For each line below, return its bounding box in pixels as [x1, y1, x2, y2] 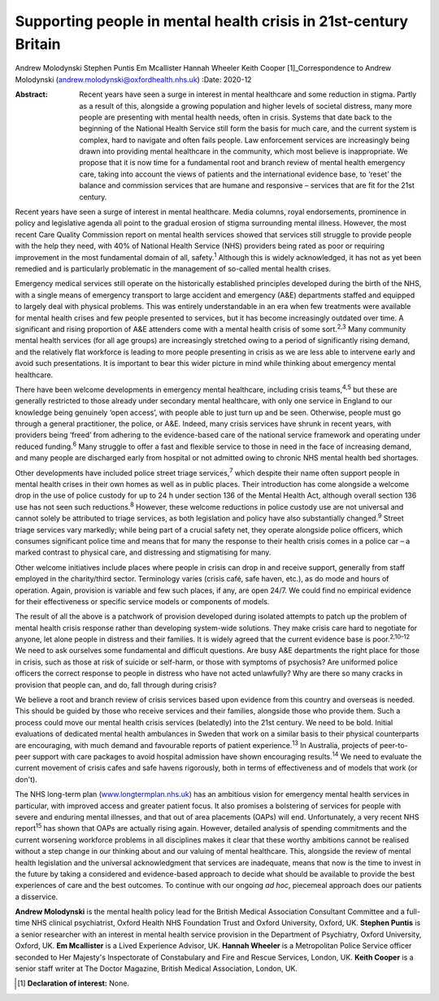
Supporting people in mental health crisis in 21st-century [15, 12, 409, 30]
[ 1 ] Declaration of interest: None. [17, 978, 130, 988]
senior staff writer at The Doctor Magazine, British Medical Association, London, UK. [15, 964, 298, 973]
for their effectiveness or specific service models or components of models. [15, 596, 270, 606]
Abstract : [15, 89, 48, 99]
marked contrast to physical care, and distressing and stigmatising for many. [15, 547, 272, 557]
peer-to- [379, 740, 408, 750]
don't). [15, 774, 38, 784]
